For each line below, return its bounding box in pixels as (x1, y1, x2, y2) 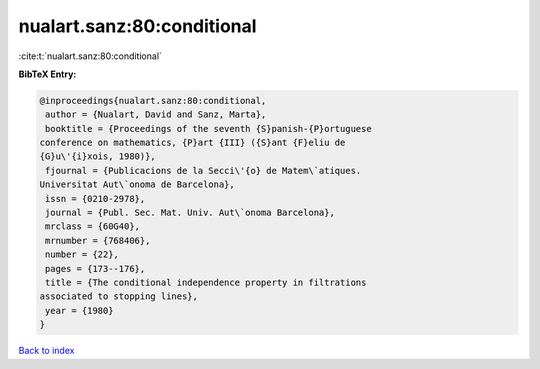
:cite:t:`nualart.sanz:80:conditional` (18, 50, 162, 62)
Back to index (18, 345, 75, 357)
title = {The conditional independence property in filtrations (45, 277, 367, 288)
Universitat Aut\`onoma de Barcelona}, (39, 179, 235, 190)
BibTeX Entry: (18, 68, 77, 80)
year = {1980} (45, 305, 114, 316)
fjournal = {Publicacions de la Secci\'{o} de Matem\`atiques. (45, 165, 362, 176)
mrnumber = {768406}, (45, 235, 151, 246)
